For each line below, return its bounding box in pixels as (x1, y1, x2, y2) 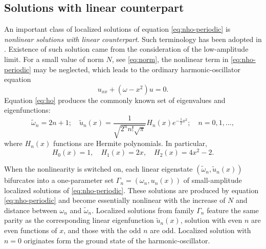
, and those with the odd (63, 225, 141, 236)
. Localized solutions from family (92, 204, 194, 215)
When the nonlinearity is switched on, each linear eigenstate (4, 163, 193, 174)
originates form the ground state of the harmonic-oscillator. (24, 235, 210, 245)
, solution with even (180, 215, 242, 225)
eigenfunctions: (4, 105, 51, 115)
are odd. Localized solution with (150, 225, 251, 236)
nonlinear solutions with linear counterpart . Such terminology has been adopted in (4, 33, 262, 44)
